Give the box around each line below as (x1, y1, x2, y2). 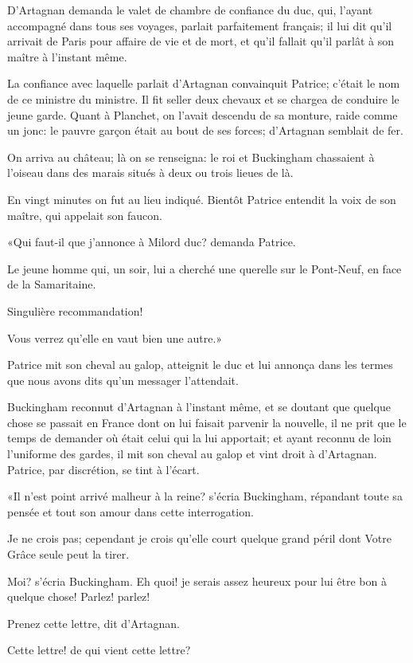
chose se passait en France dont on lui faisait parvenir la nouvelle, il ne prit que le (7, 414, 407, 430)
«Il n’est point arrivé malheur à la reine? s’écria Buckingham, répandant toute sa (7, 488, 403, 504)
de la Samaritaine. (7, 276, 96, 292)
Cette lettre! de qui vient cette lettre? (7, 641, 191, 658)
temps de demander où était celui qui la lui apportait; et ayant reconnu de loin (7, 430, 392, 446)
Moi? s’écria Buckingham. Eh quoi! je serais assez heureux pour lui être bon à (7, 572, 387, 589)
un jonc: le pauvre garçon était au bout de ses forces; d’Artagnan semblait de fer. (7, 122, 403, 139)
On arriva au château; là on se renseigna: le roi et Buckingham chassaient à (7, 148, 375, 165)
